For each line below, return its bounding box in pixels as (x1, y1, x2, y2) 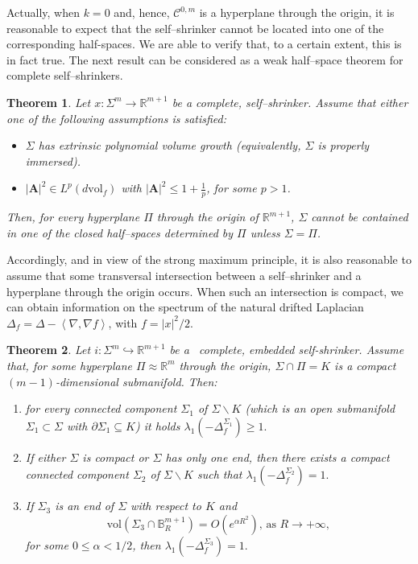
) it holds (135, 417, 180, 434)
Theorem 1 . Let (6, 93, 91, 110)
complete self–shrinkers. (6, 67, 123, 84)
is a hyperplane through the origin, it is (199, 4, 395, 20)
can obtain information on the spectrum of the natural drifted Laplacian (6, 298, 364, 315)
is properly (317, 137, 370, 154)
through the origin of (156, 208, 259, 225)
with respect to (130, 497, 201, 514)
